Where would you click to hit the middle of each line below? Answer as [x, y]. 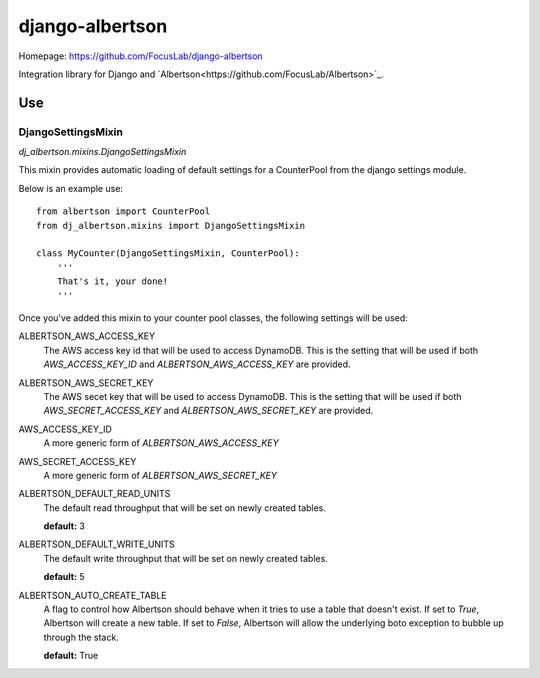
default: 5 [64, 577]
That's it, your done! [112, 281]
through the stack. [81, 637]
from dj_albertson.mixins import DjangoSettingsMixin [170, 225]
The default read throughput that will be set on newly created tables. [185, 507]
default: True [71, 656]
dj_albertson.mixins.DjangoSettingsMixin [102, 152]
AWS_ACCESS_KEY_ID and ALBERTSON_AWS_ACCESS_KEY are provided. [197, 364]
